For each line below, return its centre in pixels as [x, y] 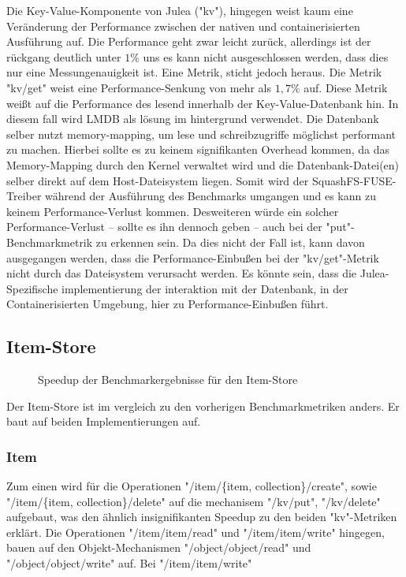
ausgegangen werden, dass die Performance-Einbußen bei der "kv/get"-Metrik [193, 257]
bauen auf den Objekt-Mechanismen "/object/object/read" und [159, 547]
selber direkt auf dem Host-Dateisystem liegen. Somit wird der [158, 180]
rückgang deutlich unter [64, 56]
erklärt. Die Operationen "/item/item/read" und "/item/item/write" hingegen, [196, 532]
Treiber [24, 196]
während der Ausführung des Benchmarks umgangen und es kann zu [210, 196]
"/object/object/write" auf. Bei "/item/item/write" [129, 563]
